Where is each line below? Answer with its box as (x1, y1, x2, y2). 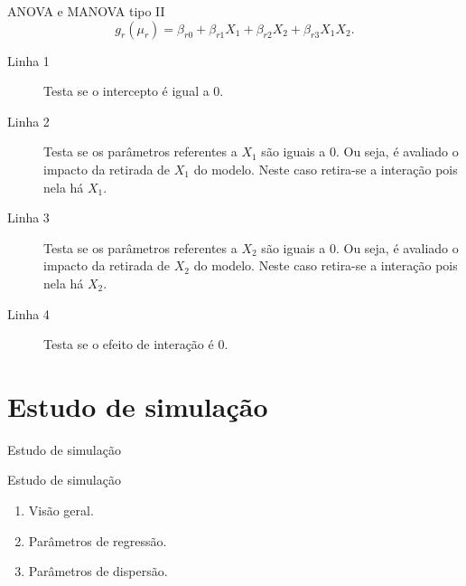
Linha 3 (7, 208, 50, 227)
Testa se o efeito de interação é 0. (43, 335, 228, 354)
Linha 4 (7, 304, 50, 323)
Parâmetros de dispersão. (28, 562, 168, 581)
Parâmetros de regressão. (28, 531, 167, 550)
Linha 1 (7, 51, 50, 70)
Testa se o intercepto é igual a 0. (43, 81, 224, 100)
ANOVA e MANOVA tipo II (7, 2, 165, 20)
